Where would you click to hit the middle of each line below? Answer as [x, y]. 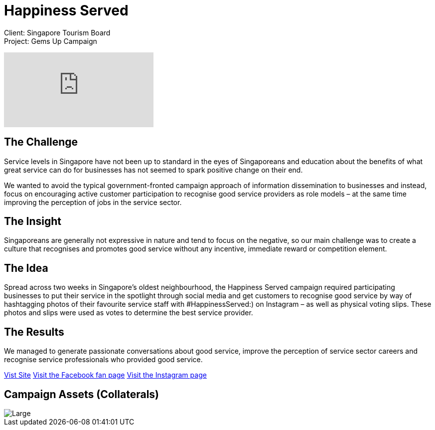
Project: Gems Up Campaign [51, 41]
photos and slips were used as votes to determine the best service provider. [129, 313]
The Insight [33, 221]
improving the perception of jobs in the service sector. [93, 202]
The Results [34, 332]
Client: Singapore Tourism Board [57, 32]
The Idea [26, 268]
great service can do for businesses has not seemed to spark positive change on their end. [153, 170]
